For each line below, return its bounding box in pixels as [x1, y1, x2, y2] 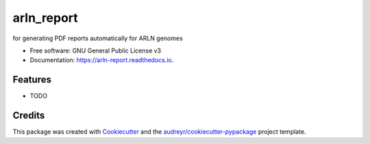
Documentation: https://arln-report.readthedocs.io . [29, 56, 174, 64]
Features [12, 74, 51, 85]
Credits [12, 110, 45, 121]
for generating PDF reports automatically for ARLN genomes [12, 34, 183, 42]
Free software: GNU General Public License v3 [29, 46, 162, 55]
